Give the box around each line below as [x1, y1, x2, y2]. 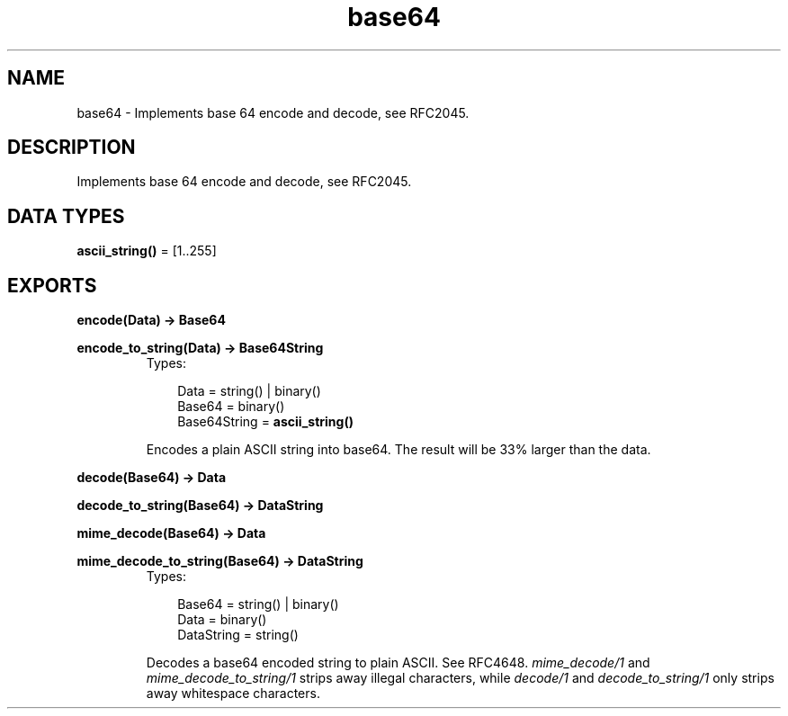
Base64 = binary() [177, 398, 285, 415]
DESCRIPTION [7, 136, 136, 159]
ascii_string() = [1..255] [76, 243, 217, 259]
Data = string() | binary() [177, 383, 321, 399]
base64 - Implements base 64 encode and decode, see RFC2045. [76, 104, 470, 121]
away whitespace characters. [146, 685, 320, 702]
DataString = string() [177, 627, 299, 643]
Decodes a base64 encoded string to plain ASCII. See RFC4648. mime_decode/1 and [146, 655, 650, 671]
